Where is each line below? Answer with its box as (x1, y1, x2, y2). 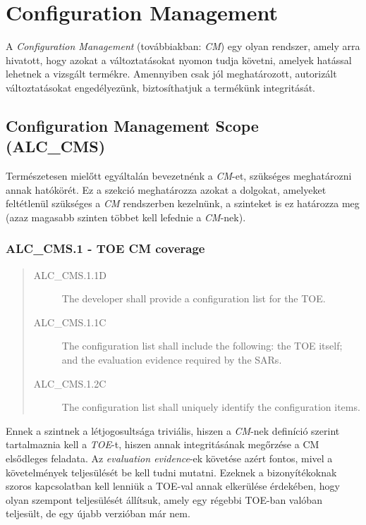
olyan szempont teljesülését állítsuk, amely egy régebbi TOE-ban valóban (6, 492, 322, 507)
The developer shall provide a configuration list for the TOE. (61, 291, 326, 306)
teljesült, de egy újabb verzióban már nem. (6, 506, 190, 521)
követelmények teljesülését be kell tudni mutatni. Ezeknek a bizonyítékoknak (6, 464, 337, 479)
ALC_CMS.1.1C (33, 314, 106, 329)
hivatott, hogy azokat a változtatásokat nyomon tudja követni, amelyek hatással (6, 52, 352, 67)
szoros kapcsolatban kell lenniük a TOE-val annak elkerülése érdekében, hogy (6, 478, 340, 493)
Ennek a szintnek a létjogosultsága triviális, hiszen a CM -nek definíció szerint (6, 423, 340, 438)
